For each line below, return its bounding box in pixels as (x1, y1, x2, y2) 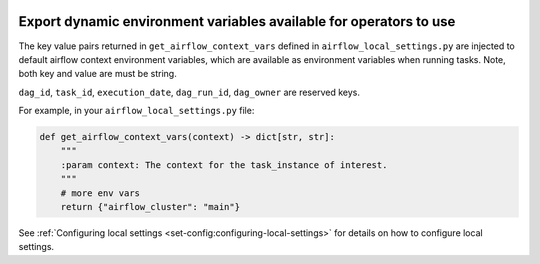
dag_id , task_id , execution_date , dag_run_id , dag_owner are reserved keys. (18, 86, 360, 98)
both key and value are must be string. (18, 68, 177, 80)
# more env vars (60, 187, 140, 199)
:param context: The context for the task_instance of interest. (60, 159, 388, 170)
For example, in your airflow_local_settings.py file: (18, 105, 255, 117)
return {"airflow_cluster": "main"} (60, 201, 240, 213)
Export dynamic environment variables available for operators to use (18, 13, 456, 30)
